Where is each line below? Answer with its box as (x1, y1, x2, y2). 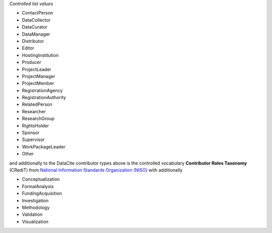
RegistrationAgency (22, 87, 63, 93)
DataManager (22, 31, 50, 37)
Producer (22, 59, 41, 65)
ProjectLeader (22, 66, 51, 72)
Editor (22, 45, 35, 51)
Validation (22, 211, 43, 217)
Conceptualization (22, 176, 60, 182)
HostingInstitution (22, 52, 59, 58)
